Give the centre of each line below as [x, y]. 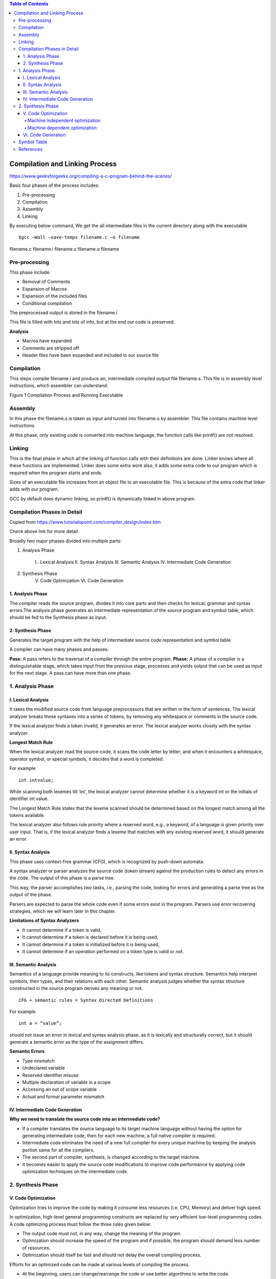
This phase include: [30, 272]
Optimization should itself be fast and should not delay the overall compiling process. [112, 1255]
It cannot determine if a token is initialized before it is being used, [91, 944]
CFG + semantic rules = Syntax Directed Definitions [86, 1000]
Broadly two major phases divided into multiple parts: [66, 541]
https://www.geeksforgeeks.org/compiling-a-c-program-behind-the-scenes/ [91, 176]
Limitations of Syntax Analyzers [44, 920]
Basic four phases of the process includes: [54, 185]
